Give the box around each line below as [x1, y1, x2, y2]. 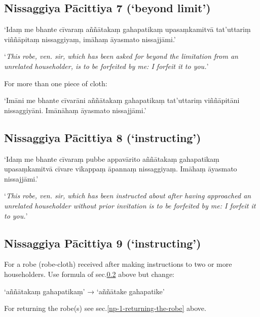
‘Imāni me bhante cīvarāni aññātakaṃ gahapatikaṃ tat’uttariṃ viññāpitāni [4, 95, 240, 105]
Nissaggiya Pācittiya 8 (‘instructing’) [4, 129, 201, 145]
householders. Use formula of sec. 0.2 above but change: [4, 268, 174, 279]
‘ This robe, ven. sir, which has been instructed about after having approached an [4, 190, 251, 201]
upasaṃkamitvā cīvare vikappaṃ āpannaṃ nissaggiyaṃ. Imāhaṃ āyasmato [4, 163, 237, 174]
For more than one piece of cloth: [4, 78, 107, 88]
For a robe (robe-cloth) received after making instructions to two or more [4, 259, 232, 269]
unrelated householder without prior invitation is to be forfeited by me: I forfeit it [4, 200, 256, 210]
